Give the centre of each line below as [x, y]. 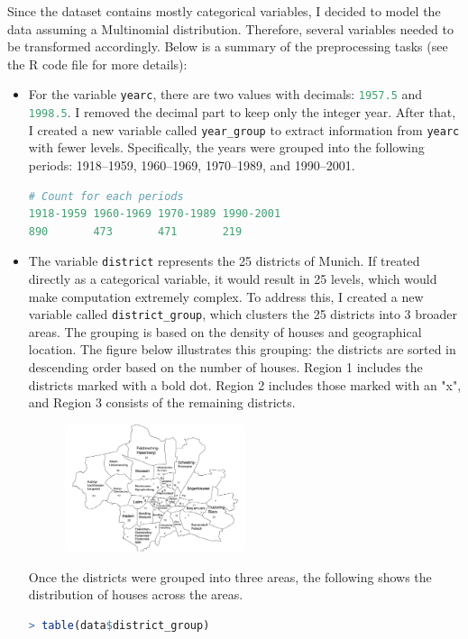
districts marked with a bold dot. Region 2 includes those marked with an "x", [245, 384]
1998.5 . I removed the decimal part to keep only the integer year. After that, [242, 112]
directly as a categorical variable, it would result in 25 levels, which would [233, 278]
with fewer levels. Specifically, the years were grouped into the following [226, 147]
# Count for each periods [106, 196]
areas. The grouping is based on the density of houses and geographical [225, 331]
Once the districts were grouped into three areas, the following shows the [230, 576]
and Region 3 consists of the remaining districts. [162, 402]
